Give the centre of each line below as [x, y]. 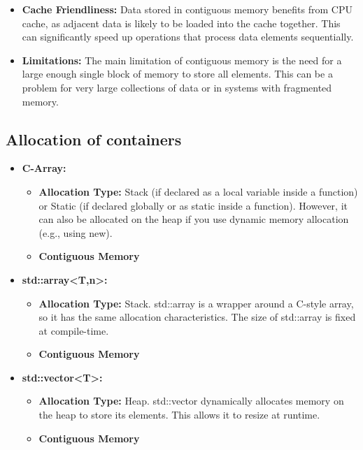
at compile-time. [74, 330]
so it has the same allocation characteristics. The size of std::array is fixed [197, 317]
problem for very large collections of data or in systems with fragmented [177, 87]
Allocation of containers [94, 139]
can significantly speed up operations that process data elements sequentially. [188, 37]
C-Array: [44, 168]
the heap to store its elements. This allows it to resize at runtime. [179, 415]
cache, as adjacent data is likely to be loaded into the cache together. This [181, 23]
